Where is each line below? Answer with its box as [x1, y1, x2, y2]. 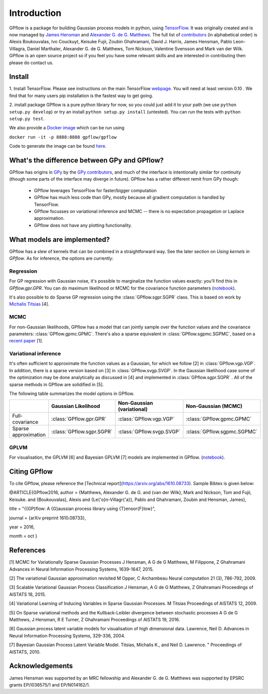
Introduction [9, 7, 62, 18]
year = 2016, [9, 524, 35, 530]
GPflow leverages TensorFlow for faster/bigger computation [34, 187, 157, 194]
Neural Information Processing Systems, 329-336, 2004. [9, 632, 126, 639]
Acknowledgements [9, 662, 73, 670]
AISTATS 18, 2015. [9, 591, 46, 597]
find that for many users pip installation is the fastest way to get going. [9, 93, 153, 99]
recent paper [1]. [9, 338, 43, 344]
